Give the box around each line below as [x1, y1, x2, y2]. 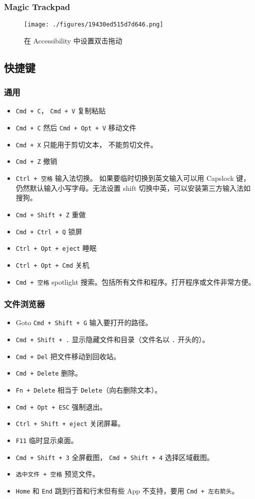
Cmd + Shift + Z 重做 [15, 209, 86, 219]
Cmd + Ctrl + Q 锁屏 [15, 226, 82, 236]
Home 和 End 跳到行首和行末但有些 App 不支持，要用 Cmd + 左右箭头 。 [15, 486, 239, 496]
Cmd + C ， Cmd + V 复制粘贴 [15, 105, 106, 116]
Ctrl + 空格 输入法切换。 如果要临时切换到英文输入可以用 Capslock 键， [15, 173, 251, 183]
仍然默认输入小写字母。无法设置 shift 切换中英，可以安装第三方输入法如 [15, 182, 251, 193]
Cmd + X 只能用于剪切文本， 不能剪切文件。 [15, 139, 158, 149]
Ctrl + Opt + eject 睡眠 [15, 243, 97, 253]
